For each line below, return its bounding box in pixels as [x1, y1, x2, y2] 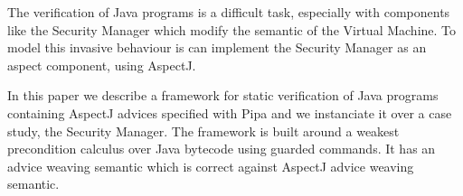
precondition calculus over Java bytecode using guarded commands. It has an [7, 139, 436, 158]
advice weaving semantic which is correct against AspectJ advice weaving [7, 156, 414, 175]
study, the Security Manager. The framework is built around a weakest [7, 121, 400, 140]
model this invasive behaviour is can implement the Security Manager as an [7, 38, 427, 57]
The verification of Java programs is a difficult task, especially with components [7, 3, 450, 21]
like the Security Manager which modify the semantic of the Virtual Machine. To [7, 20, 457, 39]
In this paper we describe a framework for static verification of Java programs [7, 86, 439, 105]
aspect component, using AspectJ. [7, 55, 196, 74]
